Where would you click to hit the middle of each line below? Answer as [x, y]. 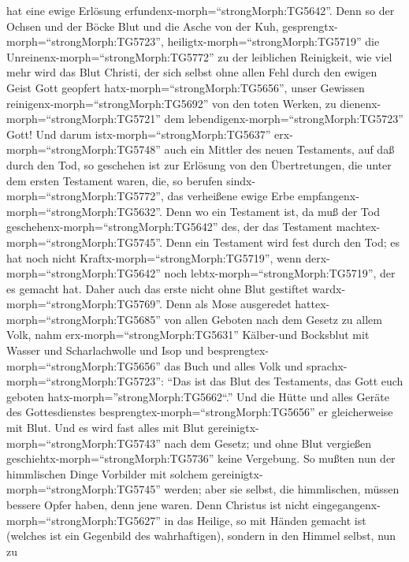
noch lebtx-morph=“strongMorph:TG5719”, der [280, 273]
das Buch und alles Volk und [234, 365]
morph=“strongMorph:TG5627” [84, 520]
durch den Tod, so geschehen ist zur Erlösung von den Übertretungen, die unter [199, 164]
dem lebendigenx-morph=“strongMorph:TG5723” [284, 119]
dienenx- [361, 103]
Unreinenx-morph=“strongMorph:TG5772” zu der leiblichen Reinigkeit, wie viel [199, 56]
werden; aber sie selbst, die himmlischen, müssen [282, 489]
